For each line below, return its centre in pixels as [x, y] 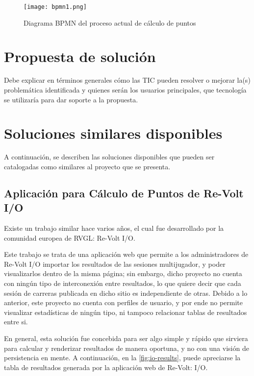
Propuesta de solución [80, 56]
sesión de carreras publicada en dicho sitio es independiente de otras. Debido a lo [126, 293]
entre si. [16, 322]
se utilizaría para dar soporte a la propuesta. [71, 99]
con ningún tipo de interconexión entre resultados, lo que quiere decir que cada [123, 283]
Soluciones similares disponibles [113, 133]
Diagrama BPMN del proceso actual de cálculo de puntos [110, 22]
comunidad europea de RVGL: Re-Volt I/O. [70, 237]
